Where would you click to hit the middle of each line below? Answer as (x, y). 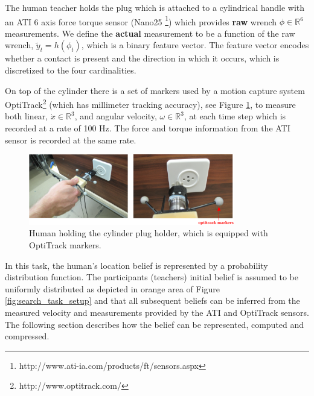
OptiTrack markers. (65, 245)
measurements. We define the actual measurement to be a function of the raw (150, 33)
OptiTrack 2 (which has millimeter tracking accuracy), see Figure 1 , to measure (150, 103)
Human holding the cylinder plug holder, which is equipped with (149, 233)
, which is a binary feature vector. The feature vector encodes (195, 45)
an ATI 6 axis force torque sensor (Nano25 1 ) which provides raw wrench (141, 20)
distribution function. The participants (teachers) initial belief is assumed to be (152, 277)
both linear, (27, 116)
